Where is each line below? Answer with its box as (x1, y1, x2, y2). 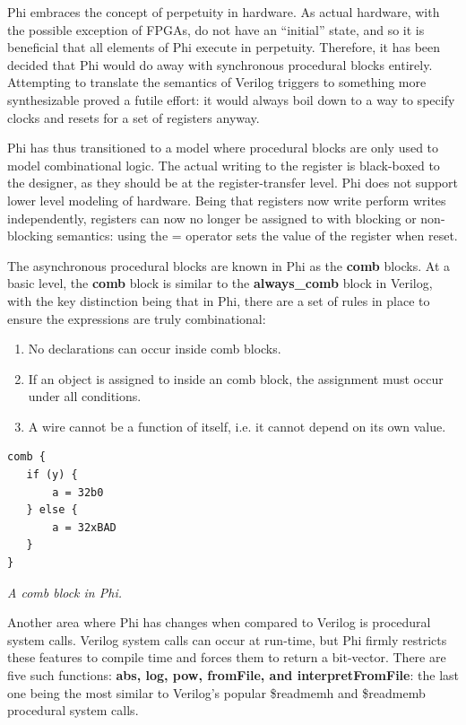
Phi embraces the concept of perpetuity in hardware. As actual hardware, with (7, 3, 440, 21)
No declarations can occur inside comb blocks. (28, 339, 281, 358)
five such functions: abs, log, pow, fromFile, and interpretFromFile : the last (7, 666, 459, 684)
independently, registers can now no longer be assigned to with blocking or (7, 208, 417, 227)
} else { (26, 503, 78, 517)
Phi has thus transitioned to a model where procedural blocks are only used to (7, 138, 439, 157)
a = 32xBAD (52, 520, 116, 534)
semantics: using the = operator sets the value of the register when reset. (56, 226, 458, 245)
